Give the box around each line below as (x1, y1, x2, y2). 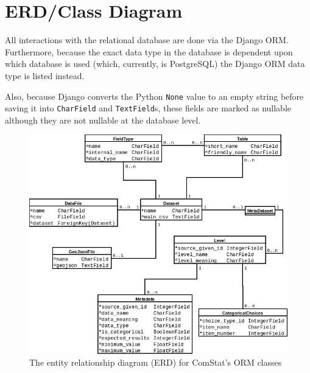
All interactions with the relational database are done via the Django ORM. (5, 33, 289, 46)
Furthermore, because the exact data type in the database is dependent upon (5, 45, 293, 58)
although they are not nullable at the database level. (5, 113, 201, 126)
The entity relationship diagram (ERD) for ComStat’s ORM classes (29, 356, 282, 369)
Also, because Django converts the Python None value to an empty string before (5, 89, 304, 102)
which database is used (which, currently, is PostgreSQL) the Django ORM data (5, 57, 305, 70)
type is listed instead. (5, 69, 85, 82)
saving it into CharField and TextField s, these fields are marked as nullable (5, 102, 292, 114)
